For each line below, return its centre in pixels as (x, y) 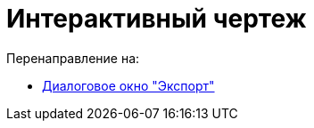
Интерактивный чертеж (157, 19)
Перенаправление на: (73, 58)
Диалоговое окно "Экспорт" (128, 85)
